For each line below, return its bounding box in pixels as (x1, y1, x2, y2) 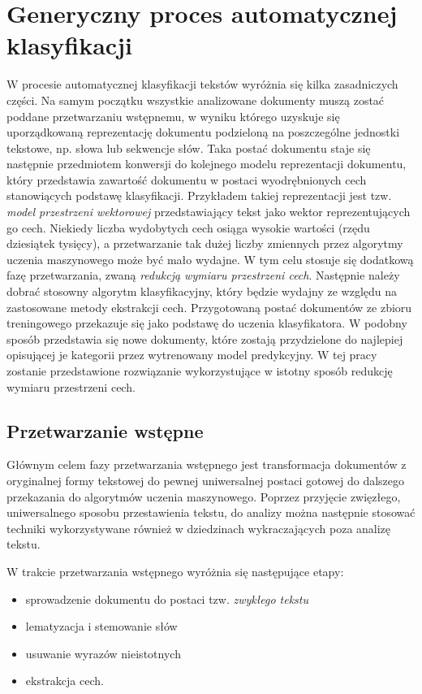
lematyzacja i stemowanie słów (25, 618, 178, 635)
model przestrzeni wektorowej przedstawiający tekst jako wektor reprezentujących (6, 203, 411, 220)
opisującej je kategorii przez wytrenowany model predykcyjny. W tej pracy (6, 346, 377, 363)
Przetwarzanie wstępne (6, 418, 204, 443)
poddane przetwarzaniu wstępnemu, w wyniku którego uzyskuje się (6, 107, 340, 124)
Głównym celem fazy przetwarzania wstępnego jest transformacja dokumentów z (6, 456, 407, 473)
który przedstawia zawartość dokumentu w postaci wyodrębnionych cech (6, 171, 367, 188)
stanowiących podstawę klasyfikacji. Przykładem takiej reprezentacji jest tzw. (6, 187, 392, 204)
